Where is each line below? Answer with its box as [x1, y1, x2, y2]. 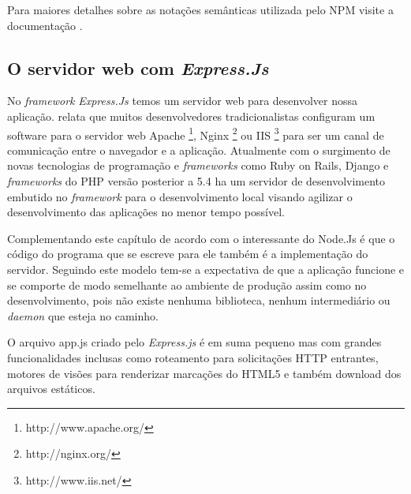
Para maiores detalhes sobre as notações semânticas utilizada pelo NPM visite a [7, 2, 394, 17]
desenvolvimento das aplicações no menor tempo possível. [7, 204, 285, 220]
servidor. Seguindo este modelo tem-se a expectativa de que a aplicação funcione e [7, 260, 405, 277]
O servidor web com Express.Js [7, 55, 269, 80]
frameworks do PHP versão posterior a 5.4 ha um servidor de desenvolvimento [7, 173, 386, 189]
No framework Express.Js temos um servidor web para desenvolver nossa [7, 92, 358, 109]
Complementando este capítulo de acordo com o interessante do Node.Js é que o [7, 230, 395, 246]
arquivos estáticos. [7, 380, 95, 397]
